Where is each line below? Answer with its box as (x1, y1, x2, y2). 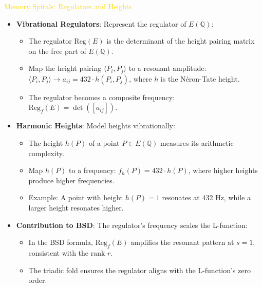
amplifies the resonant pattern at (130, 237, 234, 247)
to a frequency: (69, 165, 116, 176)
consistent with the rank (28, 247, 105, 258)
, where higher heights (188, 165, 258, 176)
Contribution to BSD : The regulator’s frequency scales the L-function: (16, 219, 248, 230)
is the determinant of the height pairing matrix (106, 35, 255, 46)
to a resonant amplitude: (128, 63, 207, 73)
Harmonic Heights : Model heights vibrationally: (16, 120, 175, 131)
